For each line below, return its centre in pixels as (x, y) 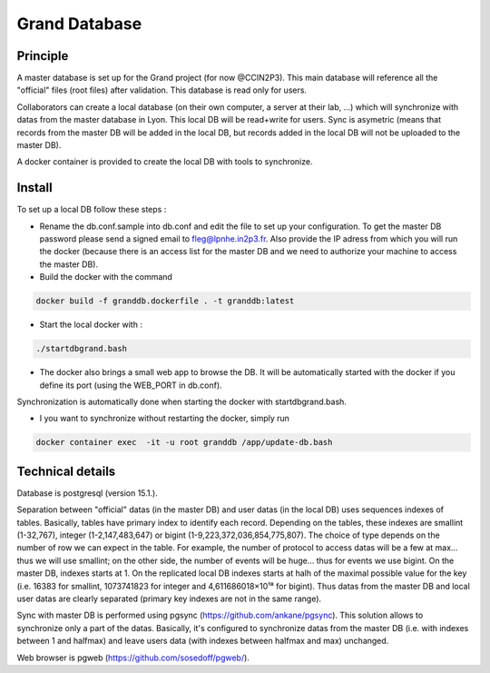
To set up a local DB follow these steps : (92, 210)
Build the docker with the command (106, 277)
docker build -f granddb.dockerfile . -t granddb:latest (165, 301)
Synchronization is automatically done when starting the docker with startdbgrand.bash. (181, 401)
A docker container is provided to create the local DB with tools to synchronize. (165, 162)
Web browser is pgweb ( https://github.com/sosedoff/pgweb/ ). (133, 658)
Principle (43, 56)
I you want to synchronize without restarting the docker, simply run (165, 419)
